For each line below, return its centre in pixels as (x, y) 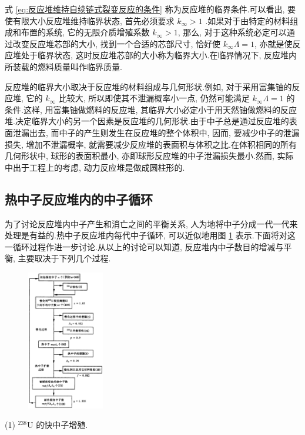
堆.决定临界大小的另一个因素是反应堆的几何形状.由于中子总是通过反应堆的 (147, 121)
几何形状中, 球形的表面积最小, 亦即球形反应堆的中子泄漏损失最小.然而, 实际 (149, 156)
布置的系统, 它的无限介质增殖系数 (85, 32)
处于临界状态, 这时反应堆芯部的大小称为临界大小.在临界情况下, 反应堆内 (159, 55)
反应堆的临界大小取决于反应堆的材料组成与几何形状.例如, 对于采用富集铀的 (148, 86)
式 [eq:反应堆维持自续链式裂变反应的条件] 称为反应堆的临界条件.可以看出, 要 (150, 9)
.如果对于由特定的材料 (248, 20)
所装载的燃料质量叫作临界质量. (63, 66)
